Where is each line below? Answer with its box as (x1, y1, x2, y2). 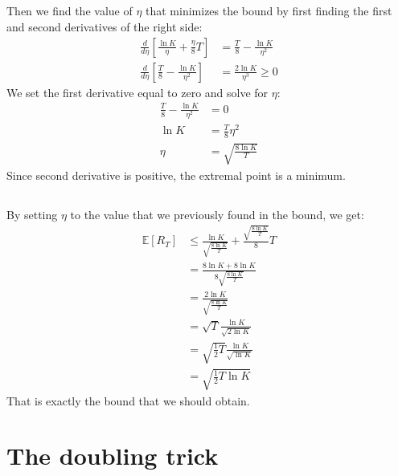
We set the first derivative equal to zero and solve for (6, 83, 269, 100)
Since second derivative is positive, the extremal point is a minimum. (6, 166, 346, 183)
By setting (6, 205, 58, 222)
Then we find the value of (6, 2, 133, 19)
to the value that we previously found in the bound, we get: (70, 205, 364, 222)
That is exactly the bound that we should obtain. (6, 392, 250, 409)
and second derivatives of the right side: (6, 18, 203, 35)
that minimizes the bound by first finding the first (146, 2, 392, 19)
